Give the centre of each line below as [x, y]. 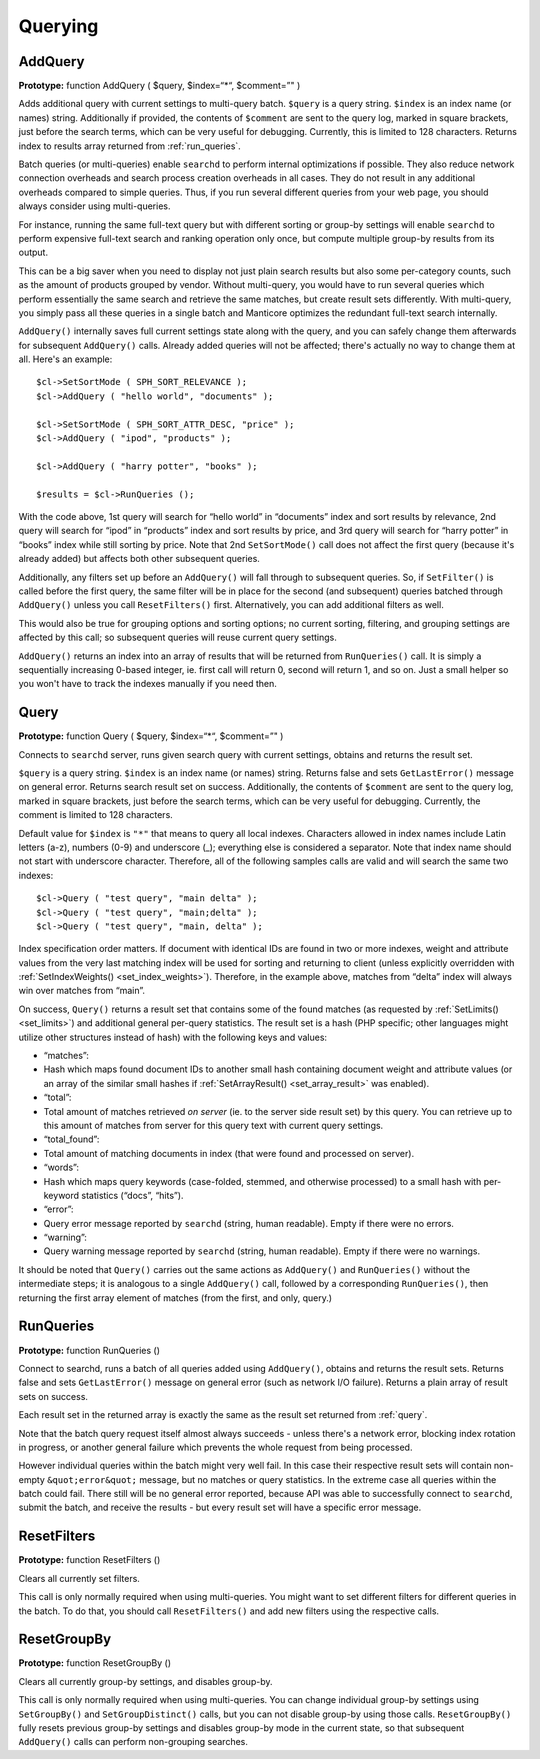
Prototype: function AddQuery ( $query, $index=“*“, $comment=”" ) [159, 86]
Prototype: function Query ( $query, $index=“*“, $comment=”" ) [151, 736]
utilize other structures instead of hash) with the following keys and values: [173, 1037]
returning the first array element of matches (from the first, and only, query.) [175, 1297]
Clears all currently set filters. [79, 1578]
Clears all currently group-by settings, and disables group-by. [145, 1681]
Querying [58, 26]
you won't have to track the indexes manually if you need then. [147, 684]
